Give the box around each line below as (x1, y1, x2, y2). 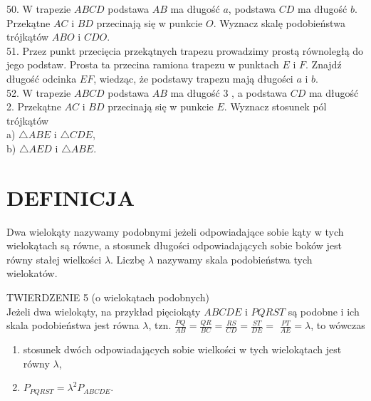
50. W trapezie (6, 1, 71, 16)
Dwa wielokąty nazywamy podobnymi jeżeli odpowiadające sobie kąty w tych (6, 224, 344, 239)
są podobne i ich (288, 303, 360, 318)
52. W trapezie (6, 85, 71, 100)
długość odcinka (6, 71, 77, 85)
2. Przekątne (6, 99, 61, 114)
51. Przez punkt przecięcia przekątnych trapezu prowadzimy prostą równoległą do (6, 43, 364, 58)
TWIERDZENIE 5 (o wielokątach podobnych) (6, 290, 209, 305)
